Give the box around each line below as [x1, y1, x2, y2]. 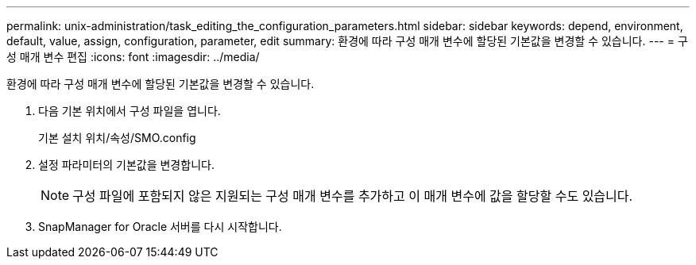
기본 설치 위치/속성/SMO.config [38, 131, 196, 144]
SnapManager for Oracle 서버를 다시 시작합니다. [38, 220, 282, 233]
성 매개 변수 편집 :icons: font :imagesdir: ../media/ [6, 50, 260, 63]
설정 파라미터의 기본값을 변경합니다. [38, 158, 215, 171]
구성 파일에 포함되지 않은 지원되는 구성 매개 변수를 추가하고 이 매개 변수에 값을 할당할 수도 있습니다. [72, 188, 633, 204]
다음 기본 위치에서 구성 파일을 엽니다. [38, 104, 221, 117]
